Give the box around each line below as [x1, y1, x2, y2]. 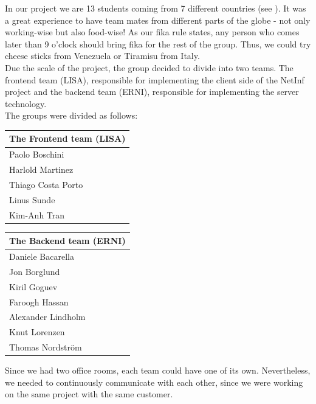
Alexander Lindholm [9, 310, 86, 323]
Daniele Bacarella [9, 250, 74, 263]
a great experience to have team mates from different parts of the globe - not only [5, 13, 311, 26]
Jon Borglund [9, 265, 60, 277]
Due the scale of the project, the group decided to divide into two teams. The [5, 61, 294, 74]
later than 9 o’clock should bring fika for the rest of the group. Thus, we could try [5, 37, 311, 50]
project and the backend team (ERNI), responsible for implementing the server [5, 85, 299, 98]
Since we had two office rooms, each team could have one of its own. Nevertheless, [5, 364, 311, 377]
